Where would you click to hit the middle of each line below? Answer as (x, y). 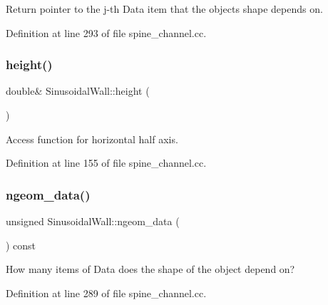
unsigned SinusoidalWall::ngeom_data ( (93, 221)
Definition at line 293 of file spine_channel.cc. (106, 32)
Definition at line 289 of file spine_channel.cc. (106, 293)
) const (21, 245)
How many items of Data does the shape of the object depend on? (150, 269)
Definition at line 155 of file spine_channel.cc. (106, 163)
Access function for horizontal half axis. (92, 139)
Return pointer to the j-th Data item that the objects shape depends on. (164, 9)
